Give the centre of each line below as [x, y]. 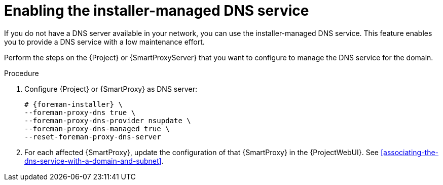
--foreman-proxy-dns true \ [80, 112]
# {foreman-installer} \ [73, 104]
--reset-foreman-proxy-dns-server [93, 137]
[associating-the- [410, 152]
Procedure [22, 73]
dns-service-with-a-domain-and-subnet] [93, 161]
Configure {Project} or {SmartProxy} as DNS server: [111, 89]
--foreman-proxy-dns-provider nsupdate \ [108, 120]
